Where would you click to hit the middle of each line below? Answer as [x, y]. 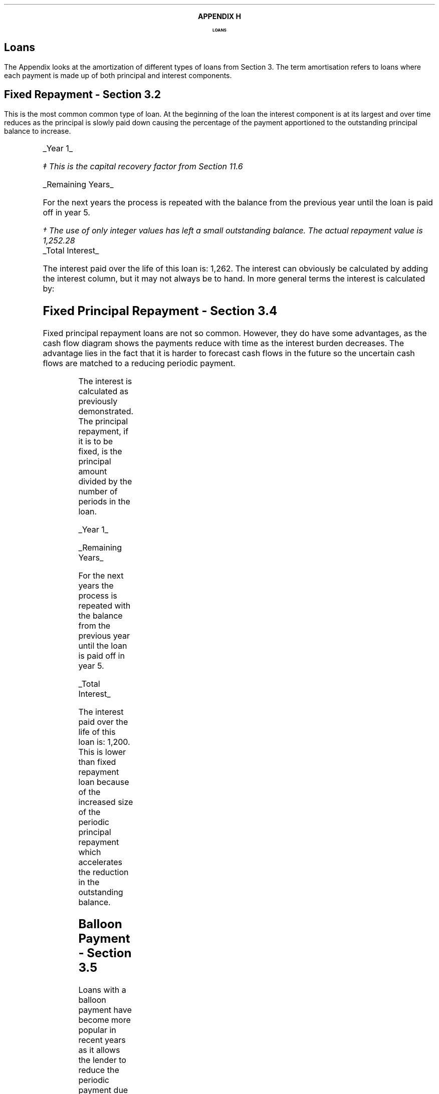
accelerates [100, 862]
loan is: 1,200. [104, 742]
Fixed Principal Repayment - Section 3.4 [160, 311]
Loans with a [102, 990]
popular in [97, 1030]
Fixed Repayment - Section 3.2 [82, 95]
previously [98, 401]
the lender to [102, 1060]
